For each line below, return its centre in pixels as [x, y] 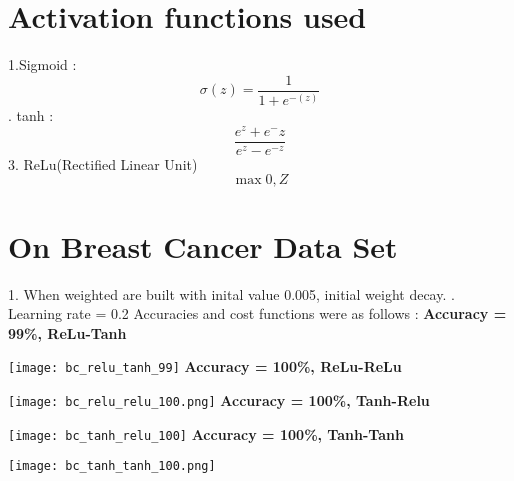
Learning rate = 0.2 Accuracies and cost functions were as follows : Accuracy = [257, 313]
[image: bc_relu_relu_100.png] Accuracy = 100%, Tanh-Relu [219, 400]
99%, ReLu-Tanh [67, 332]
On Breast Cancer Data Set [203, 245]
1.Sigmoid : [42, 64]
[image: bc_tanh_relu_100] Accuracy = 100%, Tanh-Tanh [206, 433]
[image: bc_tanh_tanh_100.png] [112, 466]
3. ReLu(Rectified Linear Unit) [103, 163]
